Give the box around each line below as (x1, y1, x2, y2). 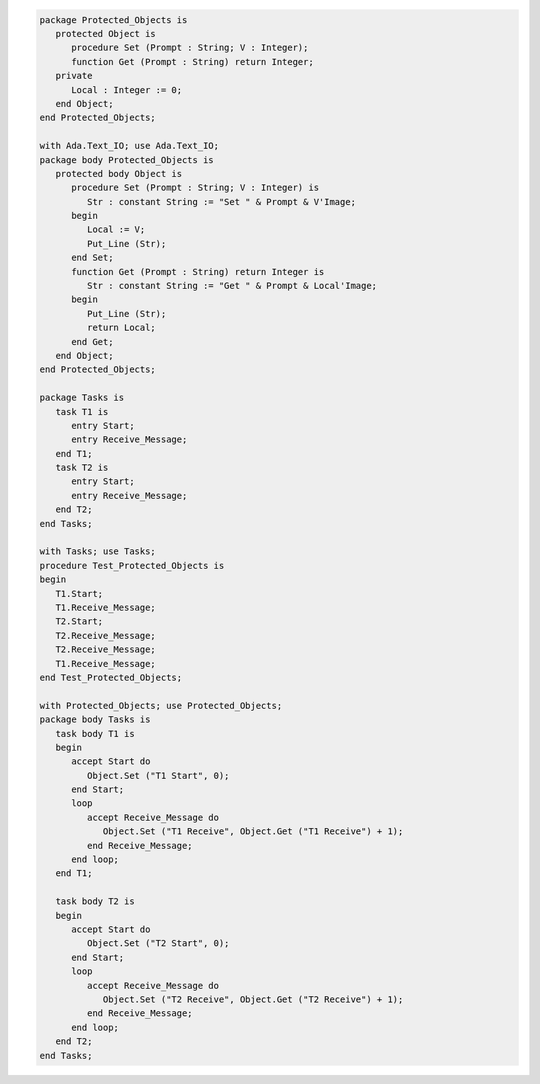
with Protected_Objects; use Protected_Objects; (39, 700, 283, 711)
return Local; (86, 322, 157, 334)
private (55, 70, 93, 82)
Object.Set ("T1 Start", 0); (86, 770, 230, 781)
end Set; (71, 252, 114, 264)
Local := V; (86, 224, 146, 235)
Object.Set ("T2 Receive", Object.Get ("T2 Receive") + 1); (102, 993, 404, 1005)
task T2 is (55, 462, 109, 474)
